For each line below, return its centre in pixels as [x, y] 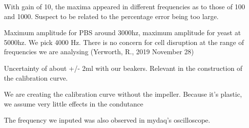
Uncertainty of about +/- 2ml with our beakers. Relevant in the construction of [123, 68]
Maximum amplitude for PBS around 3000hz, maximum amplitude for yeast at [123, 32]
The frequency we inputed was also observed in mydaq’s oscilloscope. [107, 120]
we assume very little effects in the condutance [74, 103]
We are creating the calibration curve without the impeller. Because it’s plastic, [123, 94]
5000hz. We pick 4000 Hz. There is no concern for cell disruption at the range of [124, 42]
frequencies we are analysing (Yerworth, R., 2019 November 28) [99, 52]
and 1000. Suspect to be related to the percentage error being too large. [111, 16]
